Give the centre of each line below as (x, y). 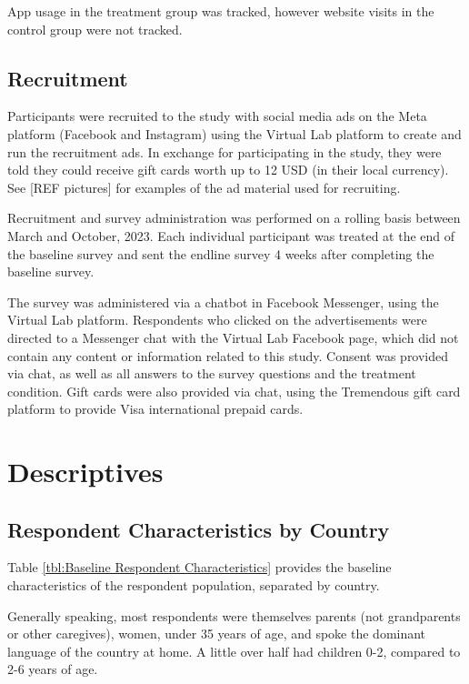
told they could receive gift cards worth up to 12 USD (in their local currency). (228, 170)
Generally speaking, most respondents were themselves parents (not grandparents (234, 615)
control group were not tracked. (95, 29)
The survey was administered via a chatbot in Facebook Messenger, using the (223, 302)
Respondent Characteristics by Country (199, 529)
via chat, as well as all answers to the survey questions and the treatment (212, 373)
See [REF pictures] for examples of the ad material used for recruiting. (204, 187)
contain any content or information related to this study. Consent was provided (228, 355)
